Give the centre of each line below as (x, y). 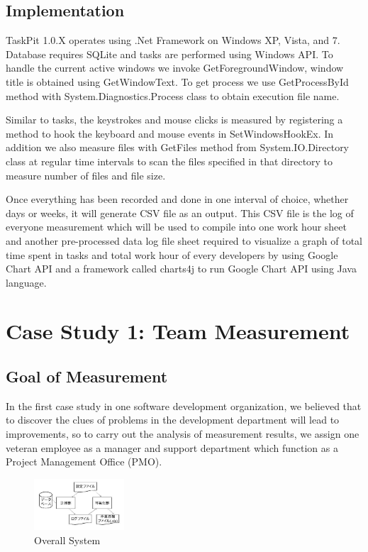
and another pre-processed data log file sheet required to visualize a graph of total (184, 240)
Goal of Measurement (87, 376)
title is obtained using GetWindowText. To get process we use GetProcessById (177, 81)
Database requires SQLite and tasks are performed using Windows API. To (169, 54)
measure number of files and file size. (86, 175)
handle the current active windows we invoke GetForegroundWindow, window (175, 68)
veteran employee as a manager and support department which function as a (172, 447)
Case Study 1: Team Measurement (178, 331)
